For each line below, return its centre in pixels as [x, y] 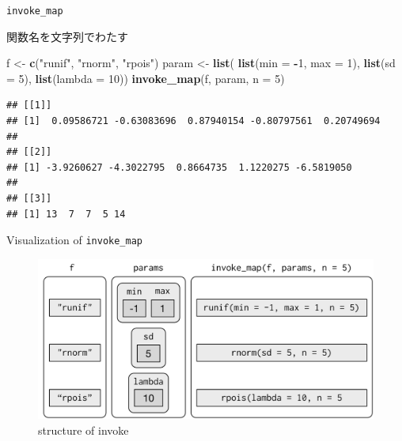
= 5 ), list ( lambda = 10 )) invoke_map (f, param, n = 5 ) [146, 78]
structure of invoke [83, 430]
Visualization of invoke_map [75, 240]
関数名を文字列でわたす [67, 36]
